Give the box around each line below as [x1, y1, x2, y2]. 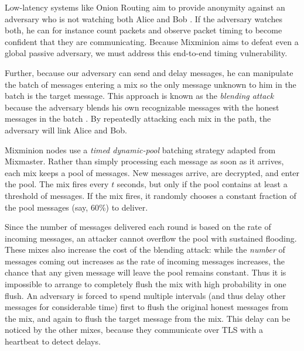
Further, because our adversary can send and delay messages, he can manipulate [5, 66, 293, 78]
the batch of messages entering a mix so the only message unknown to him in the [5, 78, 296, 90]
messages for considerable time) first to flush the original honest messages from [5, 301, 288, 313]
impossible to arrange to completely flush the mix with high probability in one [5, 278, 286, 290]
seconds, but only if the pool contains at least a [117, 178, 288, 190]
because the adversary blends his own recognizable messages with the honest [5, 101, 279, 113]
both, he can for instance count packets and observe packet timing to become [5, 24, 282, 36]
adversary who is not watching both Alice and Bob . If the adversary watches [5, 12, 282, 25]
